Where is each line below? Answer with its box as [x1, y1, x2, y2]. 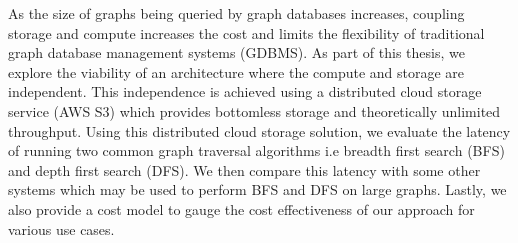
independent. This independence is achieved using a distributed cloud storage [8, 81, 482, 102]
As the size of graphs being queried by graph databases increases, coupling [8, 3, 465, 23]
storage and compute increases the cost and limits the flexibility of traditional [8, 22, 485, 43]
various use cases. [8, 218, 115, 239]
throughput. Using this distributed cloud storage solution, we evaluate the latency [8, 120, 511, 141]
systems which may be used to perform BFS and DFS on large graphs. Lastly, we [8, 179, 507, 200]
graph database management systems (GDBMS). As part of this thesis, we [8, 42, 465, 63]
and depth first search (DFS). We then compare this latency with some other [8, 159, 481, 180]
